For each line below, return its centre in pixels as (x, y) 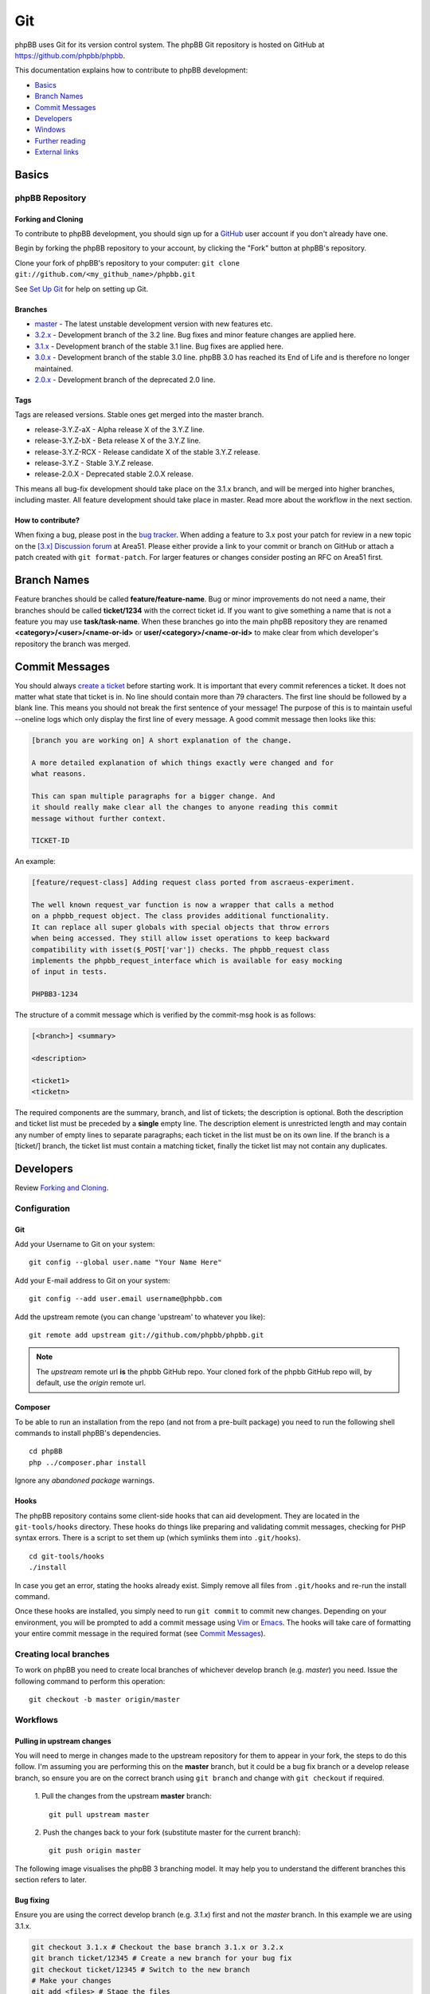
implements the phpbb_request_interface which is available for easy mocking (187, 960)
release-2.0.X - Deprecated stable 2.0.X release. (114, 474)
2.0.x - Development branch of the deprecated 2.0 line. (125, 380)
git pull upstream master (100, 1814)
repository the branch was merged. (72, 644)
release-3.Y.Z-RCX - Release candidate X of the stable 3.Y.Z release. (147, 451)
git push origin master (95, 1851)
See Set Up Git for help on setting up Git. (82, 289)
